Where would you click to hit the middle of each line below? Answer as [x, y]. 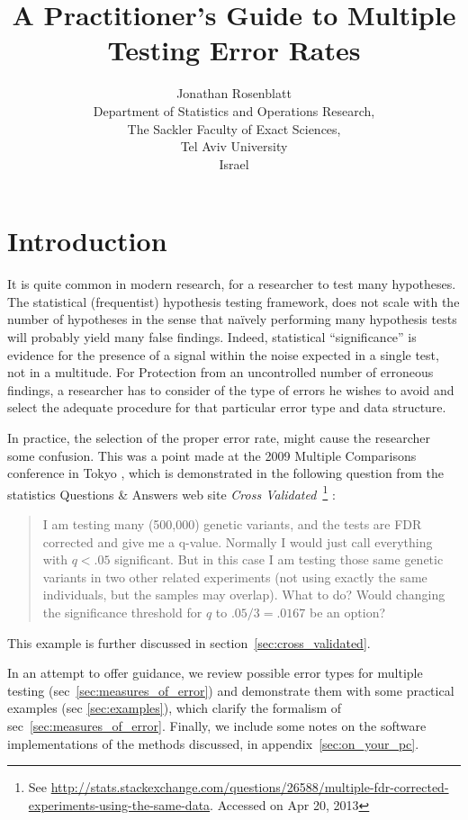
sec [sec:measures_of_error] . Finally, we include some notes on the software [217, 725]
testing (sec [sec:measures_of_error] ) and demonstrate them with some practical [231, 690]
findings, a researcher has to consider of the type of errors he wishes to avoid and [231, 389]
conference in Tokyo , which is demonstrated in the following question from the [225, 473]
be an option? [348, 612]
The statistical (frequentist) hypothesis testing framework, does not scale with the [234, 301]
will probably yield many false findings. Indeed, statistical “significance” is [212, 337]
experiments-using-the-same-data [119, 804]
